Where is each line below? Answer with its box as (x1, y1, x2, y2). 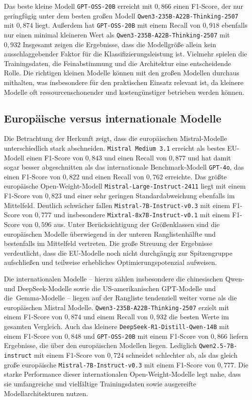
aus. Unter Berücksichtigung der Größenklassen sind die (53, 219, 220, 229)
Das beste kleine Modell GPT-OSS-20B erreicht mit (4, 1, 152, 11)
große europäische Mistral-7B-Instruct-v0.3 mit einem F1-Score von (4, 359, 216, 369)
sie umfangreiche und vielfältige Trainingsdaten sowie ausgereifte (4, 378, 196, 388)
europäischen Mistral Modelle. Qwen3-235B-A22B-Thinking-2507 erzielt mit (4, 302, 229, 312)
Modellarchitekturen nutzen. (4, 388, 88, 398)
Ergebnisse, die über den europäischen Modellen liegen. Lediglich (4, 340, 197, 350)
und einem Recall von (83, 312, 148, 322)
